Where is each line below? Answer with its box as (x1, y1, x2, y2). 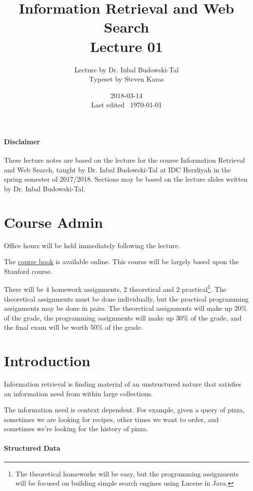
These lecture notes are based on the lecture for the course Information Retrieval (4, 155, 245, 165)
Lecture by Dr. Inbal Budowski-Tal (74, 64, 179, 74)
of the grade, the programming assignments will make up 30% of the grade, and (4, 312, 242, 322)
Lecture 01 (90, 36, 163, 56)
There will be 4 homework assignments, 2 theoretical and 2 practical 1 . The (4, 283, 227, 294)
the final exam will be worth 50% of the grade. (4, 322, 143, 332)
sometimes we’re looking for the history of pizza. (4, 423, 148, 434)
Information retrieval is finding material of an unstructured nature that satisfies (4, 379, 242, 389)
